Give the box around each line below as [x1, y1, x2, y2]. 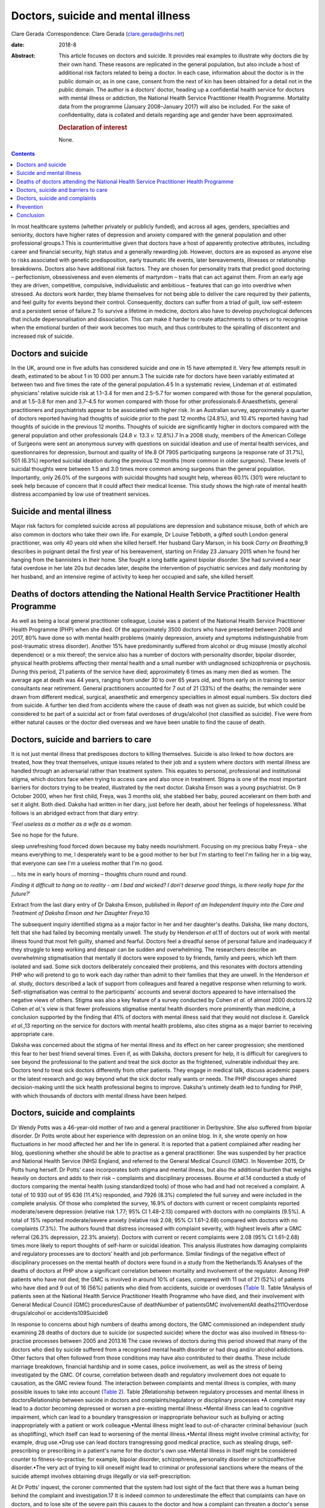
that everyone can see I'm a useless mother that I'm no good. [11, 860, 164, 867]
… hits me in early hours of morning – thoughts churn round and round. [11, 870, 188, 878]
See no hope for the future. [11, 831, 79, 838]
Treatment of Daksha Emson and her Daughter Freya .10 [11, 910, 150, 917]
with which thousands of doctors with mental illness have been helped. [11, 1092, 188, 1099]
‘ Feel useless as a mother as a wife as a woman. [11, 820, 132, 828]
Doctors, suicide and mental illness [11, 9, 191, 22]
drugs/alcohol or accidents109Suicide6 [11, 1310, 108, 1317]
